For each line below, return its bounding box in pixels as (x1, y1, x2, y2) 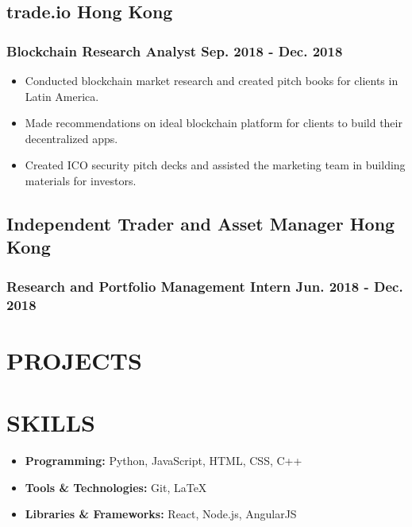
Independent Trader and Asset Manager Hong (6, 211, 395, 235)
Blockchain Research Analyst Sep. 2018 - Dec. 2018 (6, 41, 343, 60)
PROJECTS (6, 343, 142, 376)
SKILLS (6, 406, 95, 439)
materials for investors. (25, 172, 137, 188)
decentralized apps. (25, 130, 118, 146)
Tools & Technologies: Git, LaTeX (25, 479, 207, 495)
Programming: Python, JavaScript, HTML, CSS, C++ (25, 452, 302, 468)
